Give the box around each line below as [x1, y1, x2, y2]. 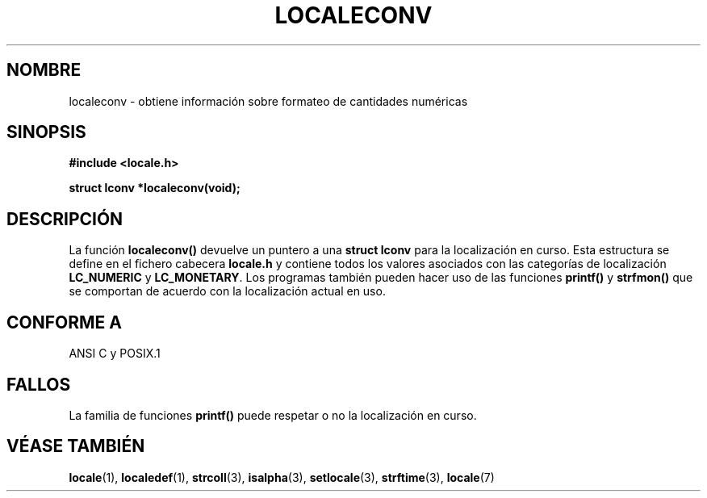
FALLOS [6, 374, 71, 395]
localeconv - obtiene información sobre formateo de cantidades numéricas [69, 94, 468, 108]
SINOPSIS [6, 122, 86, 143]
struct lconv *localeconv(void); [69, 181, 241, 195]
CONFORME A [6, 312, 122, 333]
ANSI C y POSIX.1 [69, 346, 161, 361]
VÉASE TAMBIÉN [6, 436, 145, 457]
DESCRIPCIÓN [6, 208, 123, 229]
